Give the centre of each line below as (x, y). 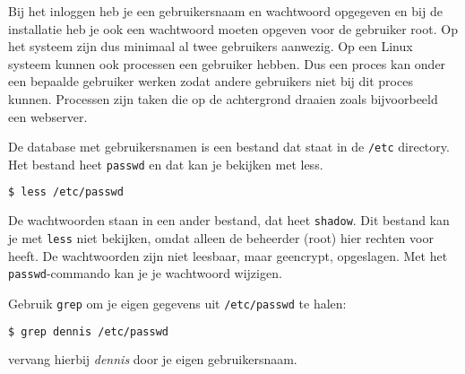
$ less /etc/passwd (66, 192)
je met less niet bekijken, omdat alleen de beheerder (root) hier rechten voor (221, 238)
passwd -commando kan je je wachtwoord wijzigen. (145, 273)
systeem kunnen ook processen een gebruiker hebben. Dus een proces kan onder (227, 63)
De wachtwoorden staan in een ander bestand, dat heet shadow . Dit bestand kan (229, 220)
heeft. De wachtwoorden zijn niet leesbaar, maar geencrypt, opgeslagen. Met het (228, 255)
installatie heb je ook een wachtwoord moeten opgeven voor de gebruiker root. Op (233, 28)
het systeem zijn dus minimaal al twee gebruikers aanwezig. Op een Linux (211, 46)
